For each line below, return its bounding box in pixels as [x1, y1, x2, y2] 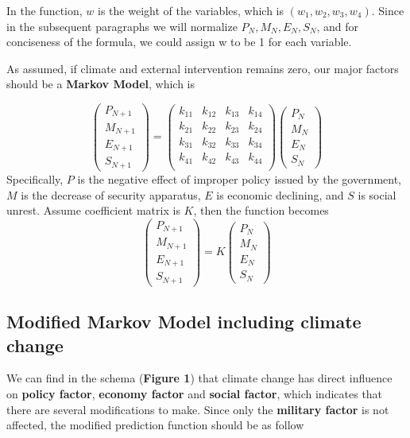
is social [358, 186, 396, 203]
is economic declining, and [216, 186, 344, 203]
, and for [316, 17, 358, 34]
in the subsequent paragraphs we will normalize [6, 17, 238, 34]
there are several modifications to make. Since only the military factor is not [6, 401, 389, 417]
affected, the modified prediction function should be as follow [6, 417, 304, 433]
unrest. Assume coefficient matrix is [6, 202, 180, 219]
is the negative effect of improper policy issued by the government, [77, 170, 402, 187]
